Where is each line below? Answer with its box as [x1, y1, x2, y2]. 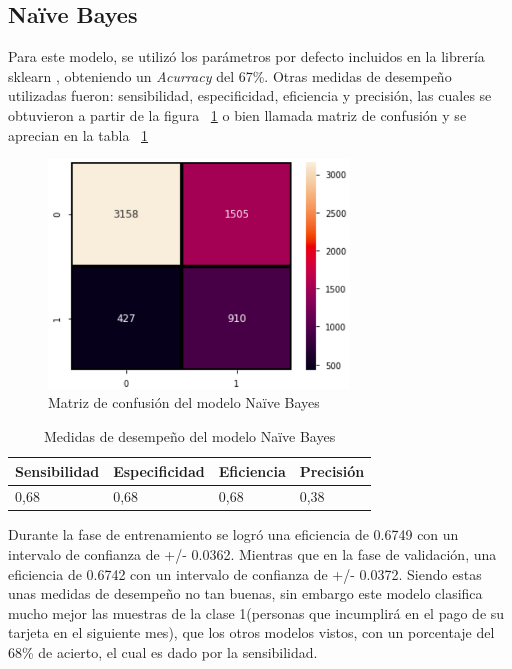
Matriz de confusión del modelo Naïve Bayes [48, 392, 320, 413]
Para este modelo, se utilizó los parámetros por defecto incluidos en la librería [8, 46, 485, 67]
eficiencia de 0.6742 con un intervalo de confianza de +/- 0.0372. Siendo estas [8, 563, 482, 584]
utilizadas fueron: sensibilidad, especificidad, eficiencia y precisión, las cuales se [8, 85, 492, 106]
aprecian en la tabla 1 [8, 124, 149, 145]
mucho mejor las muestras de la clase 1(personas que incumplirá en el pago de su [8, 602, 505, 623]
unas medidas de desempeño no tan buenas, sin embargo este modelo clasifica [8, 583, 483, 604]
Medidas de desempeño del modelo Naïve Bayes [43, 425, 336, 446]
